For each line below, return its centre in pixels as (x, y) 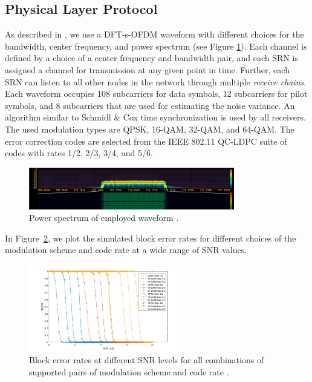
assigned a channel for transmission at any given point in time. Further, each (147, 69)
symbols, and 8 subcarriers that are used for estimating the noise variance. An (150, 105)
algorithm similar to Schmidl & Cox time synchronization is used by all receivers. (155, 117)
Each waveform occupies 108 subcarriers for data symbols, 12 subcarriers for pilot (156, 94)
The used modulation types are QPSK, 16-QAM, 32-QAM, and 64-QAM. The (150, 129)
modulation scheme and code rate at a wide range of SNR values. (126, 250)
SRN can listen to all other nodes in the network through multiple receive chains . (156, 81)
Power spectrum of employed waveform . (104, 218)
